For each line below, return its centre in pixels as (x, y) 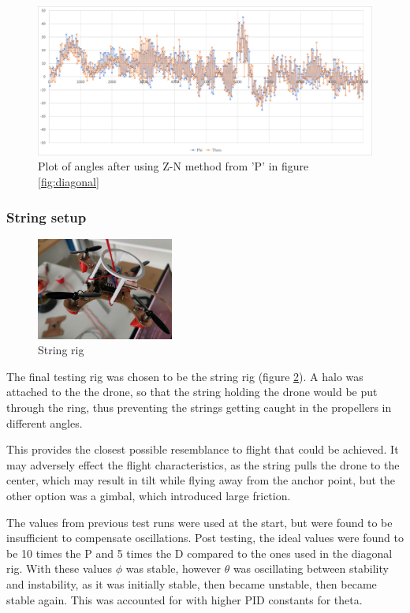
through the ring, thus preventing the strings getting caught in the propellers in (199, 407)
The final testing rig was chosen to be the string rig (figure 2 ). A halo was (185, 376)
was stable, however (173, 568)
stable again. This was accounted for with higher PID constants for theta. (184, 599)
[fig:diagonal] (69, 181)
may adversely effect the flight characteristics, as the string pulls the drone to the (203, 464)
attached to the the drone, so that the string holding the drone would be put (192, 392)
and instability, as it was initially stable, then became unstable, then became (192, 583)
